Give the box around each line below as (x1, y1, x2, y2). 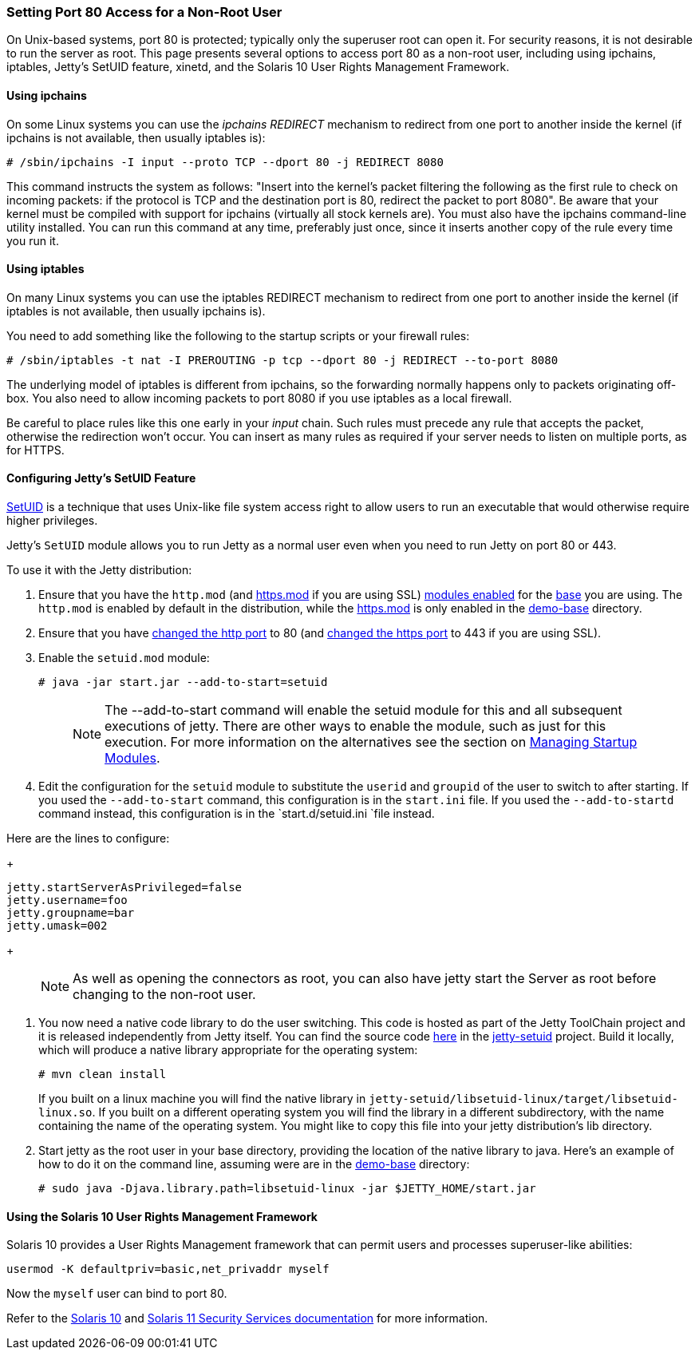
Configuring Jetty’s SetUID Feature (6, 471, 196, 486)
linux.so (38, 1106, 93, 1120)
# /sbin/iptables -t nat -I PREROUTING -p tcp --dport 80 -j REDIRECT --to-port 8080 (6, 353, 559, 367)
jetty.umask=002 (6, 919, 108, 933)
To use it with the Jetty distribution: (6, 563, 192, 577)
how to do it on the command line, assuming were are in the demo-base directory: (38, 1157, 470, 1172)
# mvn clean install (38, 1068, 167, 1081)
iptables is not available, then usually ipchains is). (6, 303, 266, 318)
